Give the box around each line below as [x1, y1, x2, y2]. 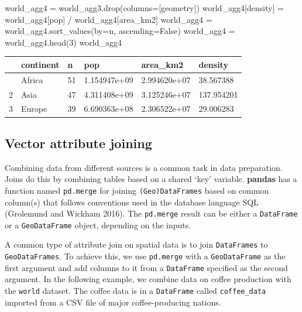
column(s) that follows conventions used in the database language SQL [5, 196, 259, 208]
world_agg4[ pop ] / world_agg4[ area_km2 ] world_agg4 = [5, 13, 212, 25]
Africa [21, 73, 43, 85]
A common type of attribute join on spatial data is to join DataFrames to [5, 238, 268, 251]
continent [21, 58, 60, 70]
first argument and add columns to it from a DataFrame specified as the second [5, 261, 288, 273]
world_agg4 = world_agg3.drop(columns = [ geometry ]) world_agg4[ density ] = [5, 2, 284, 13]
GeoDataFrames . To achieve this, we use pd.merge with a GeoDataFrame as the [5, 250, 286, 262]
